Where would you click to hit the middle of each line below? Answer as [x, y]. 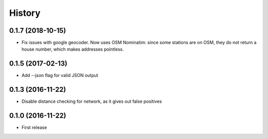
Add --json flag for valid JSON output [60, 75]
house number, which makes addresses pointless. [73, 49]
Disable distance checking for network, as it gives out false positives [92, 101]
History [25, 13]
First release [34, 128]
